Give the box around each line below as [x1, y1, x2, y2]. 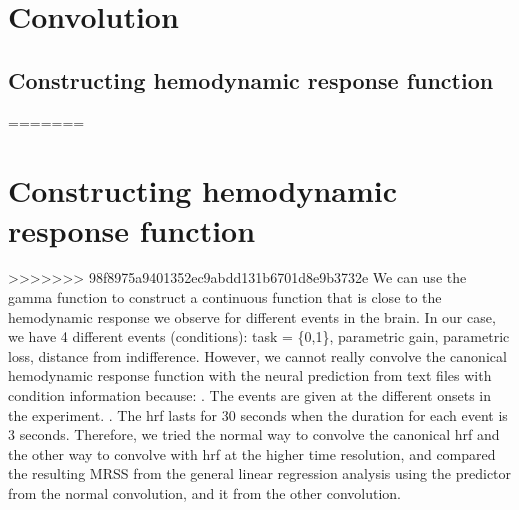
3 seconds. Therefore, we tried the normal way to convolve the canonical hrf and [8, 424, 500, 445]
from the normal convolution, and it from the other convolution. [8, 483, 401, 504]
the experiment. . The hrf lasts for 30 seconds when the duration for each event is [8, 404, 508, 425]
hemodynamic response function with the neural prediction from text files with [8, 365, 492, 386]
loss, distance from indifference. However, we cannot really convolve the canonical [8, 345, 507, 366]
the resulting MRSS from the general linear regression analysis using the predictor [8, 463, 512, 484]
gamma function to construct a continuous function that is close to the [8, 287, 442, 308]
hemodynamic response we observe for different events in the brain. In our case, [8, 306, 496, 327]
